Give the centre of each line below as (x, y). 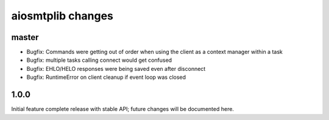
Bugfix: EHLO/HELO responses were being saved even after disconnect (116, 68)
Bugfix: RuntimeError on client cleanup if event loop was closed (106, 77)
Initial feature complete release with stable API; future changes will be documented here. (123, 109)
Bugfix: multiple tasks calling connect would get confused (99, 60)
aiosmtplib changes (62, 16)
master (25, 37)
